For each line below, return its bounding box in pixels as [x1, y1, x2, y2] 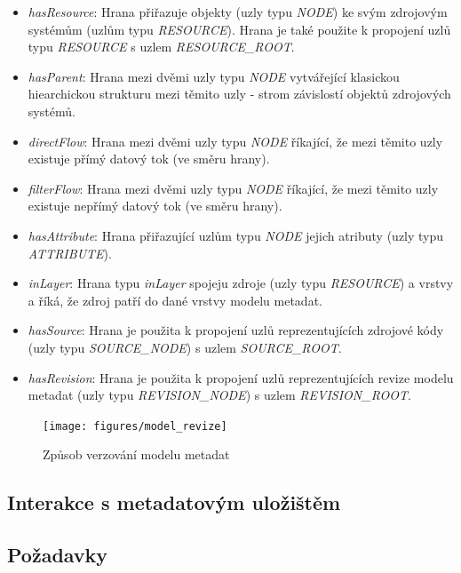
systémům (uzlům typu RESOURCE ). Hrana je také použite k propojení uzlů [28, 20, 451, 38]
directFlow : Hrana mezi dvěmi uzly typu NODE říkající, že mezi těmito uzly [28, 131, 443, 150]
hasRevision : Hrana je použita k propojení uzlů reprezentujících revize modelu [28, 368, 454, 386]
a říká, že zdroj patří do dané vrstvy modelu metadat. [28, 290, 322, 309]
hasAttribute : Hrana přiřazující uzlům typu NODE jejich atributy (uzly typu [28, 226, 444, 244]
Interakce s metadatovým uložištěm [7, 489, 341, 516]
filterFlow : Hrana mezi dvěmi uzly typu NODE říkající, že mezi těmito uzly [28, 179, 439, 197]
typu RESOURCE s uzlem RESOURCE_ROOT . [28, 37, 295, 56]
